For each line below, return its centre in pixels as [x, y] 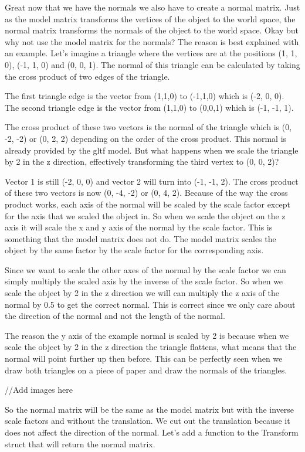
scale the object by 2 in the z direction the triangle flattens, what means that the [151, 347]
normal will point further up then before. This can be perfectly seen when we [144, 358]
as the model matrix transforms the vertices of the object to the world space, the [150, 18]
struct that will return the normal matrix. [80, 443]
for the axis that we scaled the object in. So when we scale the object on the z [145, 215]
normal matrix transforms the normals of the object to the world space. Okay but [152, 30]
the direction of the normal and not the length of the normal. [115, 316]
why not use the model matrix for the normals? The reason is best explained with [152, 41]
